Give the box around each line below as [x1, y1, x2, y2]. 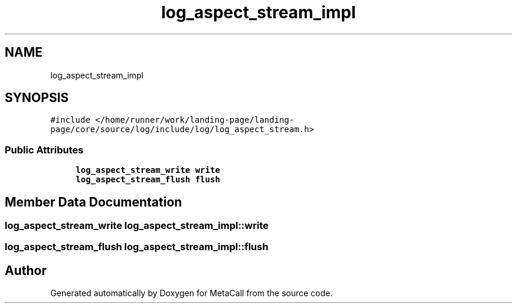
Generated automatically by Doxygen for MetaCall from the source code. [50, 288, 333, 299]
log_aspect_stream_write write [76, 165, 220, 175]
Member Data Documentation [5, 194, 182, 209]
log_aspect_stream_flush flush [76, 175, 220, 185]
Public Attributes [5, 143, 84, 156]
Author [5, 263, 47, 278]
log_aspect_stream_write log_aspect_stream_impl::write [5, 219, 269, 232]
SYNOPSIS [5, 90, 69, 106]
